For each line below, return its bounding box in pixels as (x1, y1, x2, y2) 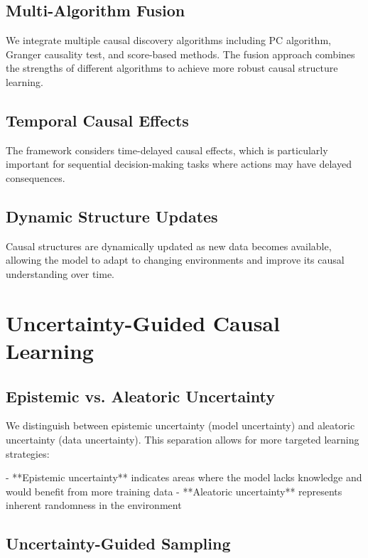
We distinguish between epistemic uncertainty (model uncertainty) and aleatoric (6, 418, 355, 433)
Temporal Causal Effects (6, 109, 189, 131)
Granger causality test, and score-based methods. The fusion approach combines (6, 46, 355, 61)
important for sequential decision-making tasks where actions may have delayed (6, 156, 352, 171)
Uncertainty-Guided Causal (6, 308, 280, 337)
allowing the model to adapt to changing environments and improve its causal (6, 252, 345, 267)
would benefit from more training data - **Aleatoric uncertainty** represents (6, 483, 342, 498)
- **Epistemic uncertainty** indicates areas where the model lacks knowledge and (6, 470, 362, 485)
